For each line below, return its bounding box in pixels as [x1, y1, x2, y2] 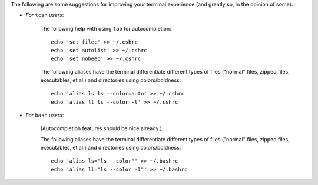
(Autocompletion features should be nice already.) [40, 125, 162, 132]
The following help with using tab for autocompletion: [40, 25, 172, 32]
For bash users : [25, 111, 64, 118]
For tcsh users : [25, 12, 64, 19]
